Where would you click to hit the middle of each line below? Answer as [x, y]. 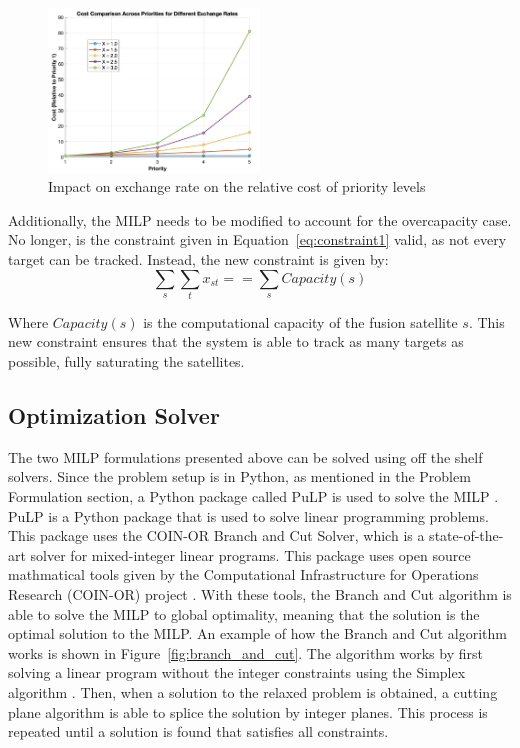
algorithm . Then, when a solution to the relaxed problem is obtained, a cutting [253, 691]
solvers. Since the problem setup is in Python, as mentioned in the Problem [239, 476]
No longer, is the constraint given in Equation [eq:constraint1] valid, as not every [257, 239]
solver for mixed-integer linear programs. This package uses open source [250, 554]
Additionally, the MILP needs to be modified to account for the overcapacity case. [260, 219]
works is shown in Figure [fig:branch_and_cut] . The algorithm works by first [245, 652]
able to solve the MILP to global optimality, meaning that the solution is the [244, 613]
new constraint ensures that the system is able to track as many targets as [236, 341]
